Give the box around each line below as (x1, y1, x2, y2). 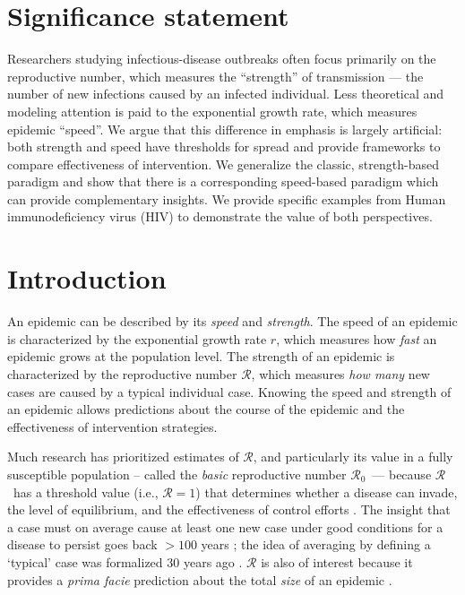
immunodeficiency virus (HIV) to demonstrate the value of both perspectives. (7, 207, 433, 226)
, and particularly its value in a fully (253, 447, 453, 466)
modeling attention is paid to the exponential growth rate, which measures (7, 101, 418, 120)
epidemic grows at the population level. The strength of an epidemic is (7, 347, 395, 366)
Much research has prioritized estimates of (7, 447, 239, 466)
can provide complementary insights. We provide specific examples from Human (7, 189, 446, 208)
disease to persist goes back (7, 535, 158, 554)
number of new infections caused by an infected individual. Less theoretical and (7, 84, 444, 103)
